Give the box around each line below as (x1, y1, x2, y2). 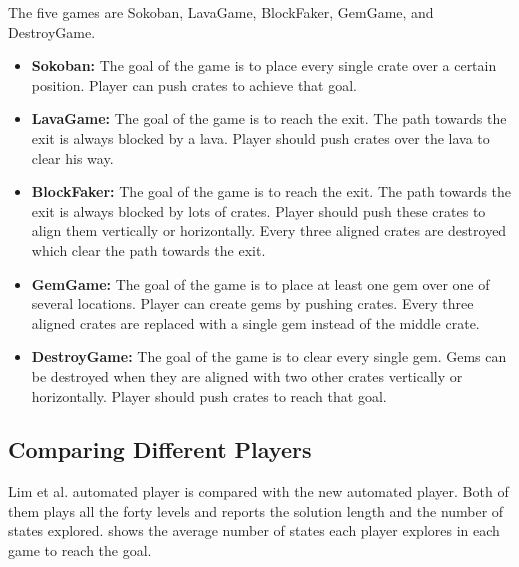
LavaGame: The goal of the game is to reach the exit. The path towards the (31, 108, 507, 129)
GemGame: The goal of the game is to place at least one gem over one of (31, 273, 490, 294)
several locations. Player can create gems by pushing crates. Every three (31, 293, 474, 314)
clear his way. (31, 147, 114, 168)
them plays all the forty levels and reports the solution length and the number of (8, 500, 504, 521)
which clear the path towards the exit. (31, 239, 266, 260)
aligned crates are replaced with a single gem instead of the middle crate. (31, 312, 480, 333)
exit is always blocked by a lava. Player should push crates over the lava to (31, 127, 490, 148)
